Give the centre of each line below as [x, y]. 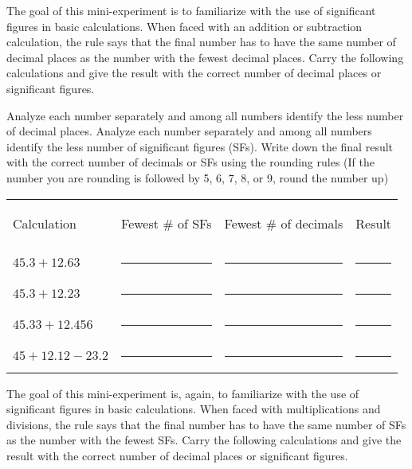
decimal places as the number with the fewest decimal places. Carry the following [205, 57]
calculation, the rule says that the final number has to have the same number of [201, 42]
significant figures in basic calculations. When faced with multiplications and [194, 409]
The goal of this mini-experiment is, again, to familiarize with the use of [183, 393]
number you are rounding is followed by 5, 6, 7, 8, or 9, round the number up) [198, 177]
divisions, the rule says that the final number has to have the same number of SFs [206, 424]
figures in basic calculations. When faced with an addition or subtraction [184, 26]
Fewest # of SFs [167, 223]
